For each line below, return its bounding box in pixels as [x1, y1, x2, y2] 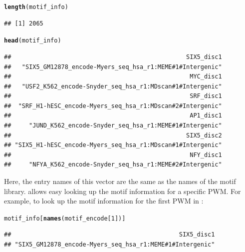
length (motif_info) [4, 3, 68, 10]
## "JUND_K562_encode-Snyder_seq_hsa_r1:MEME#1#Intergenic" [4, 122, 222, 129]
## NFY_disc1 [4, 151, 222, 158]
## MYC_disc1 [4, 73, 222, 80]
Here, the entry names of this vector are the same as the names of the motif [4, 176, 236, 186]
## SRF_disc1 [4, 92, 222, 100]
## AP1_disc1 [4, 112, 222, 119]
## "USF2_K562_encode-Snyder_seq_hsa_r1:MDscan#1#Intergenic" [4, 82, 222, 90]
